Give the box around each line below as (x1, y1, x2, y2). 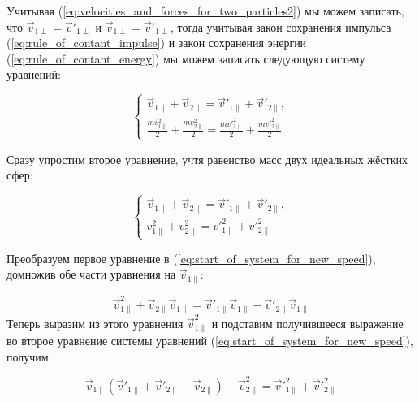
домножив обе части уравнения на (6, 266, 176, 283)
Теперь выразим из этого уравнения (6, 314, 184, 331)
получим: (6, 348, 52, 365)
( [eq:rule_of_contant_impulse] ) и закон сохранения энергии (6, 34, 307, 51)
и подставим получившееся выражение (211, 314, 404, 331)
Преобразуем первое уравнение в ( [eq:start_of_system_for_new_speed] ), (6, 249, 376, 266)
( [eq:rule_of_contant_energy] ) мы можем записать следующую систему (6, 50, 365, 67)
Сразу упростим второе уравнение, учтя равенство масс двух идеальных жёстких (6, 150, 408, 167)
